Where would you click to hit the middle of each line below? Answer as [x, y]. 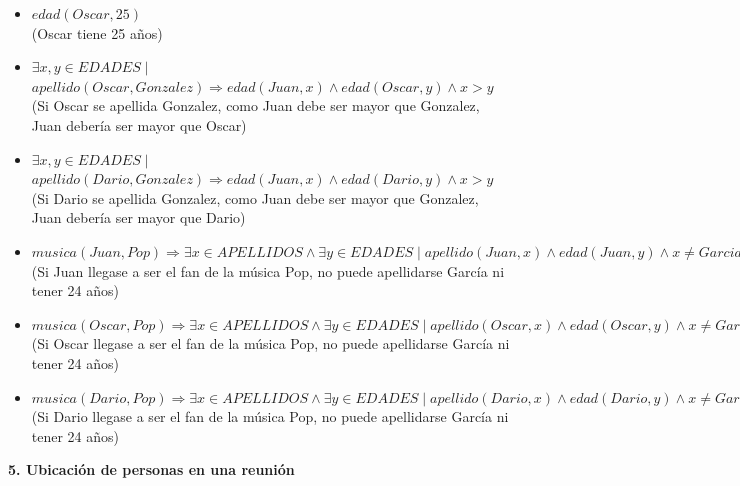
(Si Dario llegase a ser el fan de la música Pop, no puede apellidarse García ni [270, 416]
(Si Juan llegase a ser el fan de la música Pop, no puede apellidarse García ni [268, 270]
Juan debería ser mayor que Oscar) [139, 124]
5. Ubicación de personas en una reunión [151, 469]
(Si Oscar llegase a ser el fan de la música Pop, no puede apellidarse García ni [270, 343]
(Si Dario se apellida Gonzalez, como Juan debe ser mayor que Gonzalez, [255, 197]
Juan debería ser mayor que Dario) [138, 217]
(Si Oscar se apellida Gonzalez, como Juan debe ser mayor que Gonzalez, [255, 105]
